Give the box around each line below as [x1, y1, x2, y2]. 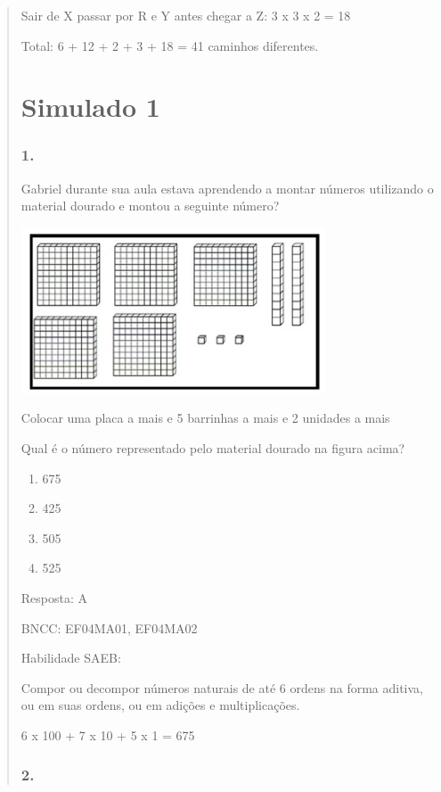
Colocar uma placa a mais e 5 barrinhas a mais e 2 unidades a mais [20, 408, 390, 427]
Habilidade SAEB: [20, 648, 121, 667]
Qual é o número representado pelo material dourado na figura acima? [20, 439, 405, 457]
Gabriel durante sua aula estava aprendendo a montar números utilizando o [20, 178, 434, 197]
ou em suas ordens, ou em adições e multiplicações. [20, 696, 300, 714]
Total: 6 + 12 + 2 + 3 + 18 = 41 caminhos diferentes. [20, 36, 319, 54]
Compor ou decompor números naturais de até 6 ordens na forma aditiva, [20, 678, 423, 697]
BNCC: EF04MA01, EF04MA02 [20, 618, 198, 637]
